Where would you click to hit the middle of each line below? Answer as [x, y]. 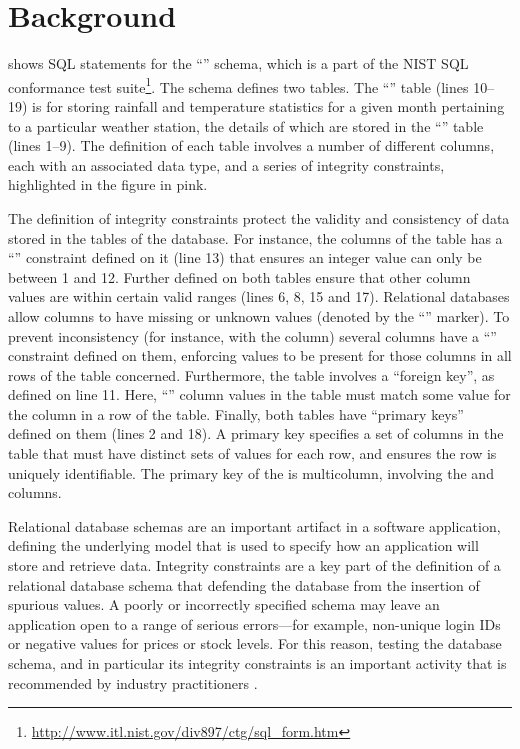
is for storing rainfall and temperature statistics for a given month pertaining [268, 105]
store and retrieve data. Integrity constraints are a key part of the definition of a [254, 565]
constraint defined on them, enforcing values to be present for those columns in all [260, 355]
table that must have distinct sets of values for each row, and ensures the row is [252, 453]
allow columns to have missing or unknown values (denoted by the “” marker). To [259, 315]
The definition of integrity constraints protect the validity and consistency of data [259, 217]
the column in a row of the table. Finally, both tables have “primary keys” [236, 413]
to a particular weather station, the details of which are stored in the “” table [246, 125]
